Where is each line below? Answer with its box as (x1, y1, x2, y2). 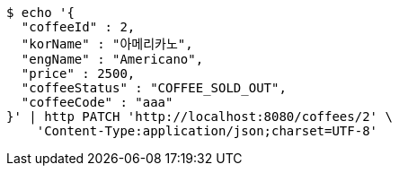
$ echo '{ (6, 5, 75, 20)
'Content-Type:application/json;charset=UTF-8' (36, 124, 378, 138)
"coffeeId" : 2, (21, 20, 136, 34)
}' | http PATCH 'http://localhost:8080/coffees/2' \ (6, 109, 393, 124)
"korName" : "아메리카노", (21, 37, 193, 51)
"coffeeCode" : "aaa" (21, 95, 173, 109)
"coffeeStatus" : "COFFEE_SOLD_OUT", (21, 81, 287, 95)
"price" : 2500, (21, 66, 136, 81)
